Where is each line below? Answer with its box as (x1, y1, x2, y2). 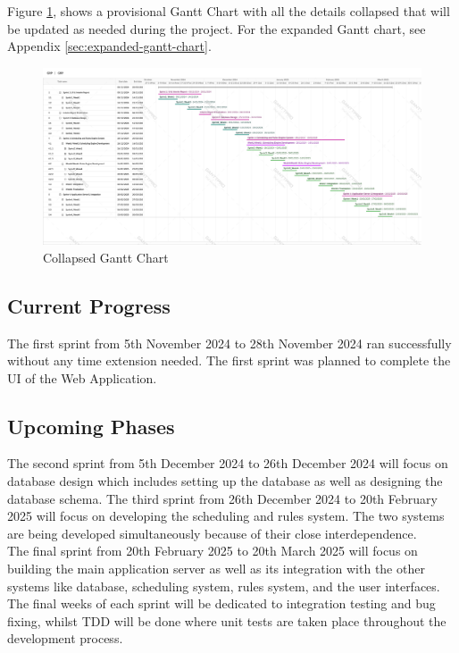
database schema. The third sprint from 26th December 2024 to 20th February (7, 489, 438, 507)
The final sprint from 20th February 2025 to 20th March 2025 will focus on (7, 541, 418, 560)
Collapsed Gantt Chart (43, 247, 169, 266)
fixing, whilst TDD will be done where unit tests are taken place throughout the (7, 611, 446, 630)
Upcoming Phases (7, 412, 175, 440)
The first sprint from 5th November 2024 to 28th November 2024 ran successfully (7, 333, 452, 352)
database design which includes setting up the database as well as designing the (7, 472, 443, 490)
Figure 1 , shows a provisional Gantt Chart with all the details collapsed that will (7, 2, 450, 20)
